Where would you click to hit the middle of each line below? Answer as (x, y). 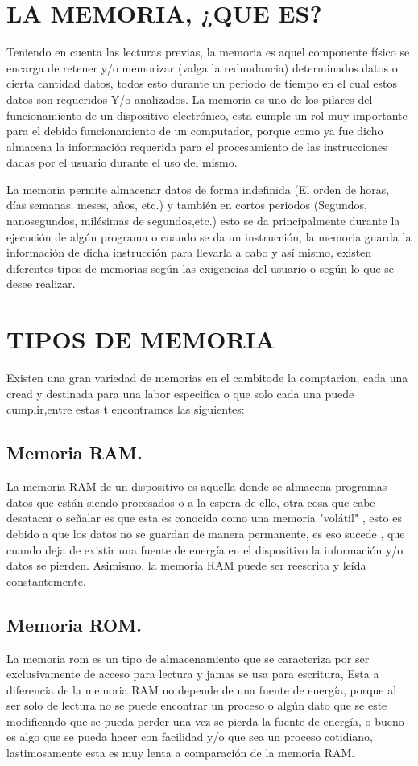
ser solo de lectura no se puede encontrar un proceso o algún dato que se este (197, 705)
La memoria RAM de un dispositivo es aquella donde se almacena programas (197, 486)
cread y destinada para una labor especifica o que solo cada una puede (180, 393)
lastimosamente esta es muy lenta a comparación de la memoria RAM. (181, 753)
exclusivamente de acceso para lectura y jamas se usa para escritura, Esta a (193, 674)
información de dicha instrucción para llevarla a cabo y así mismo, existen (189, 252)
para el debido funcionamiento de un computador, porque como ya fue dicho (195, 131)
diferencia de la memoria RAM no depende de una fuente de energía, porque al (202, 689)
